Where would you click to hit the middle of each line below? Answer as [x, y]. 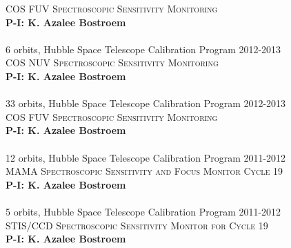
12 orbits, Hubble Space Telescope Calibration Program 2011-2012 [146, 157]
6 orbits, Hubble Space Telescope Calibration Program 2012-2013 [143, 49]
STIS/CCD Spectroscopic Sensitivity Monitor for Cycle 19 [137, 225]
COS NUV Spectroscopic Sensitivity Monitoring [112, 63]
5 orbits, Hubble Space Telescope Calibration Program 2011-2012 [143, 211]
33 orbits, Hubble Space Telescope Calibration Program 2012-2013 [146, 103]
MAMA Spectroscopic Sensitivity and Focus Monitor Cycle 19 [144, 171]
